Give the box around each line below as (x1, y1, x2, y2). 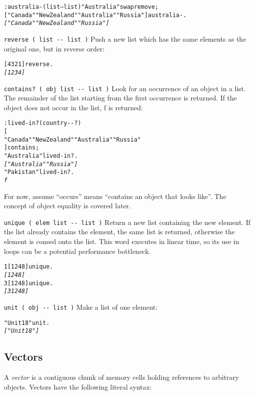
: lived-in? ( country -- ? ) (4, 120, 81, 127)
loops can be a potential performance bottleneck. (4, 246, 151, 256)
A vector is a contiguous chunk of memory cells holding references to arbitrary (4, 372, 239, 382)
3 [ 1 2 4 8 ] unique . (4, 279, 53, 287)
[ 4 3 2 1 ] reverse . (4, 61, 53, 68)
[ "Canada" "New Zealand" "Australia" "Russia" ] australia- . (4, 11, 187, 19)
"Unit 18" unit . (4, 319, 50, 326)
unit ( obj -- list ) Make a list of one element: (4, 301, 158, 312)
